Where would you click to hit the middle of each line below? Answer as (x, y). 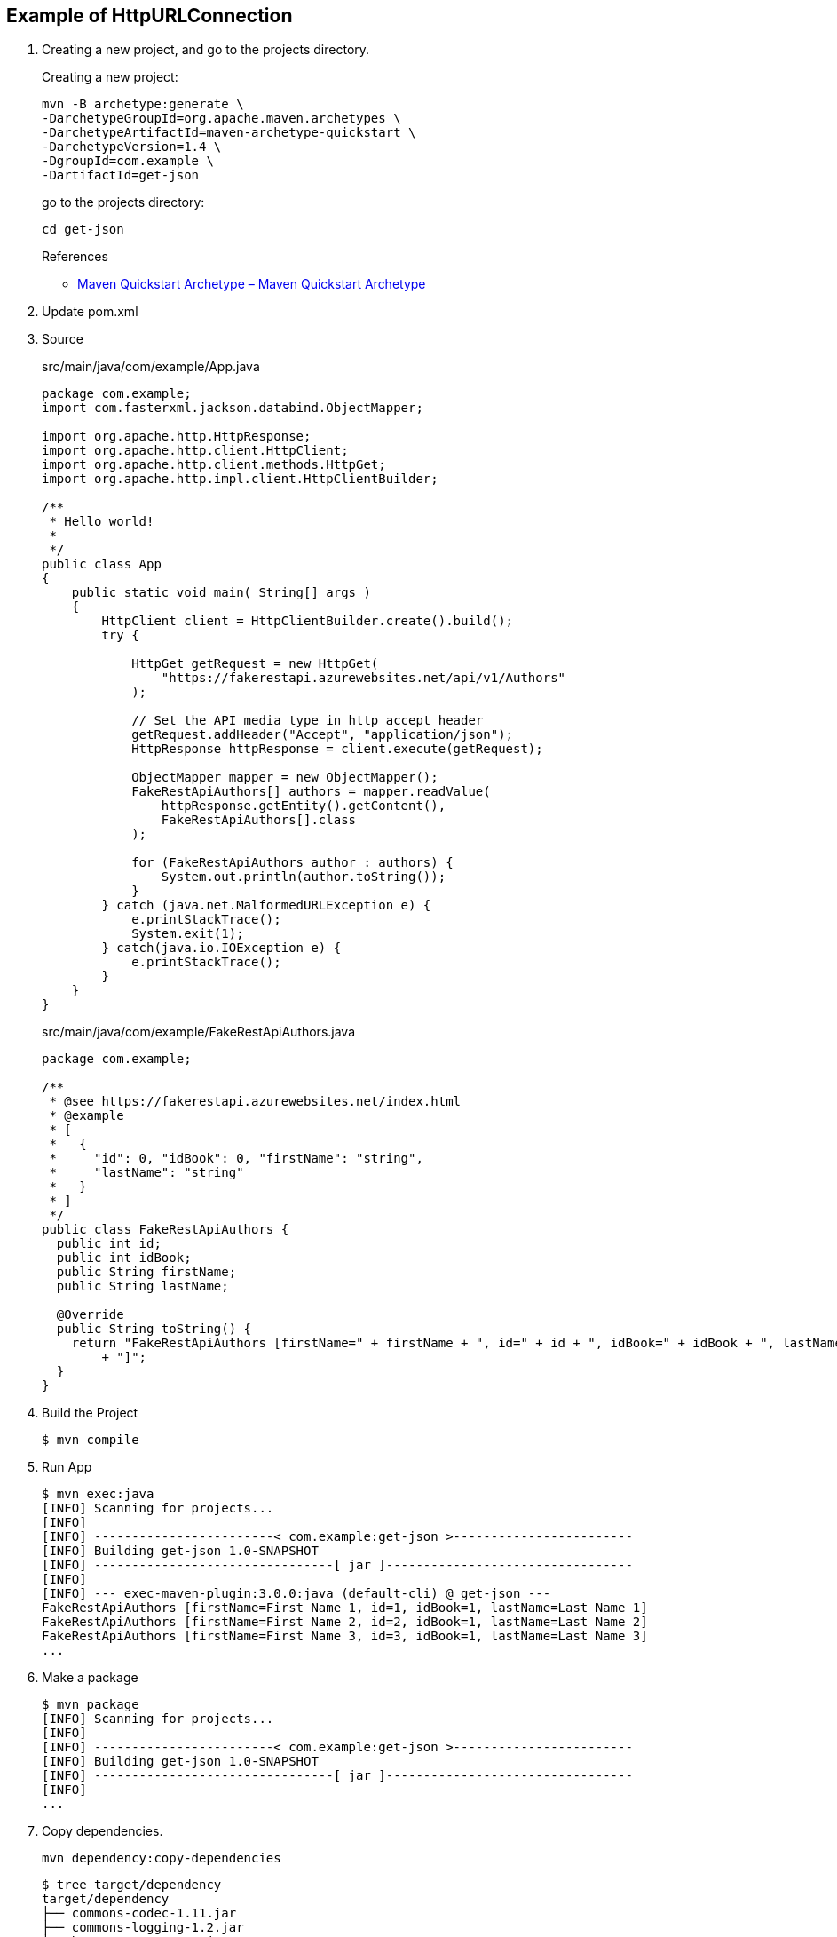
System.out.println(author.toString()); (304, 877)
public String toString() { (154, 1329)
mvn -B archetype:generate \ (143, 104)
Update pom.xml (90, 312)
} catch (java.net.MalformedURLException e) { (266, 905)
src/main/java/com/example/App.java (151, 367)
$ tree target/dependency (132, 1885)
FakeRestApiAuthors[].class (259, 820)
